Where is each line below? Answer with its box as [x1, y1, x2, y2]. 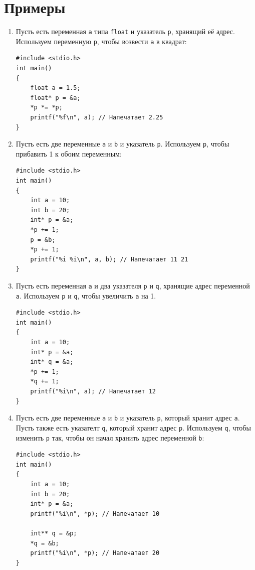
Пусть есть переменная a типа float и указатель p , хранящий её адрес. [16, 26, 235, 37]
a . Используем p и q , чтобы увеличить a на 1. [16, 290, 156, 301]
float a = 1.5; [30, 84, 81, 92]
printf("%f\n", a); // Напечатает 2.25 [30, 114, 163, 121]
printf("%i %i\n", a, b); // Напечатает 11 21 [30, 255, 188, 263]
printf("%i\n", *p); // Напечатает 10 [30, 510, 160, 517]
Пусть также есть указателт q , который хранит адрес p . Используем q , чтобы [16, 422, 251, 433]
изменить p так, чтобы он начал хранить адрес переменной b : [16, 432, 204, 443]
